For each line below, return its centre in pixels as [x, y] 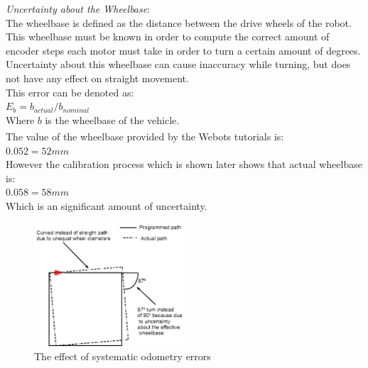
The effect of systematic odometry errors [123, 356]
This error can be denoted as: [70, 92]
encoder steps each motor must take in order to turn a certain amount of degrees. [183, 50]
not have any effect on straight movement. [97, 78]
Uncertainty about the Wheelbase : [78, 9]
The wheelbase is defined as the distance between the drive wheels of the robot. [179, 22]
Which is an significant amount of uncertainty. [107, 205]
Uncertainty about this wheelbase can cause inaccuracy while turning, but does [178, 64]
